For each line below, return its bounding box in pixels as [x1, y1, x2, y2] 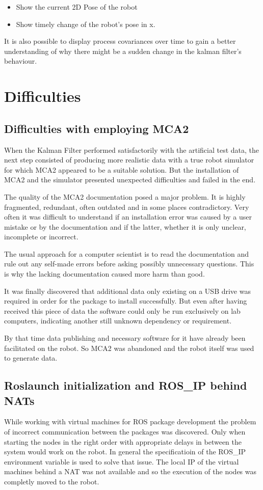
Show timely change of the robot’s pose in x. [16, 18, 155, 29]
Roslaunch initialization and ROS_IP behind [4, 377, 247, 393]
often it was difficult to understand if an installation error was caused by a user [4, 211, 252, 222]
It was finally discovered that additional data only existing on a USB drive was [4, 285, 251, 296]
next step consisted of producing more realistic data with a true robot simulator [4, 154, 254, 165]
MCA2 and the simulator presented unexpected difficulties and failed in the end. [4, 174, 256, 185]
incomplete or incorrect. [4, 231, 78, 242]
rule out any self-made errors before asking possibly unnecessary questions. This [4, 258, 254, 269]
